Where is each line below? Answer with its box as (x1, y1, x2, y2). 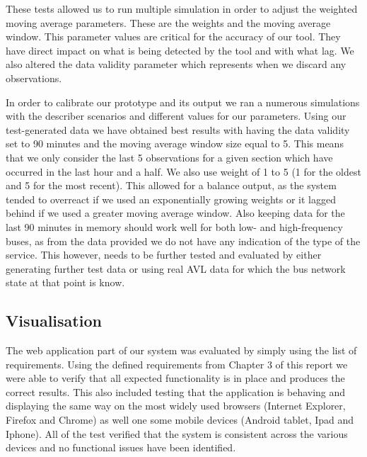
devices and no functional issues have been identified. (6, 440, 236, 455)
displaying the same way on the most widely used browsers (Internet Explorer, (6, 398, 346, 413)
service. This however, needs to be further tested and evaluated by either (6, 247, 322, 262)
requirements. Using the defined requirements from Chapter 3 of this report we (6, 356, 348, 371)
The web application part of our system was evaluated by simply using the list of (6, 343, 357, 358)
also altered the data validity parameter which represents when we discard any (6, 57, 346, 72)
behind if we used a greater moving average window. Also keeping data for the (6, 205, 345, 220)
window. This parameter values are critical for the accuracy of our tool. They (6, 29, 341, 44)
